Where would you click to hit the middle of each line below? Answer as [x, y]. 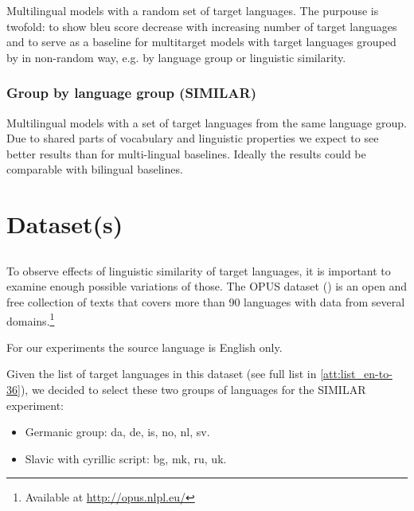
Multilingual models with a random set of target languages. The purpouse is [193, 10]
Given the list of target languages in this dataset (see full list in [162, 374]
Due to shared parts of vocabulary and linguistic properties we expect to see [193, 138]
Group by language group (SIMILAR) [131, 93]
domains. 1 [31, 319]
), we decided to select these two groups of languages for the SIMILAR [193, 389]
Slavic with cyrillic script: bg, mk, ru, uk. [126, 458]
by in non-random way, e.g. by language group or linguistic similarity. [176, 57]
